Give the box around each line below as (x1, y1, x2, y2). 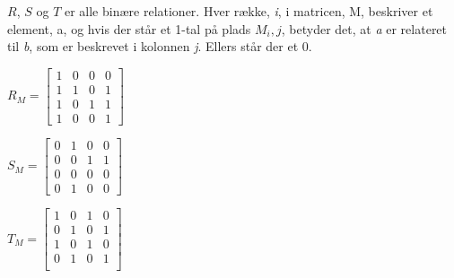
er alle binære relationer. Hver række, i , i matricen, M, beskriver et (64, 2, 433, 20)
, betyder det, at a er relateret (281, 19, 448, 38)
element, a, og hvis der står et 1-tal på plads (7, 19, 251, 38)
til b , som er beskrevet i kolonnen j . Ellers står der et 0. (7, 37, 312, 56)
